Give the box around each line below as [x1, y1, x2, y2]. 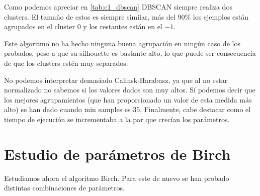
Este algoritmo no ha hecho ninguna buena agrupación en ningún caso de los [4, 38, 240, 48]
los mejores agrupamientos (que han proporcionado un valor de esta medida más [4, 94, 252, 105]
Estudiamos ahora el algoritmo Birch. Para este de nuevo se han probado [4, 172, 229, 183]
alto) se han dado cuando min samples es [4, 104, 131, 115]
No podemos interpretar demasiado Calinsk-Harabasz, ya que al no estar [4, 74, 228, 85]
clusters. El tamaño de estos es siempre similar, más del [4, 11, 176, 22]
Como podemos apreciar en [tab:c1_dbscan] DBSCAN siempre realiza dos [4, 2, 232, 12]
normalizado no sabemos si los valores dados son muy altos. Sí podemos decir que [4, 84, 255, 95]
